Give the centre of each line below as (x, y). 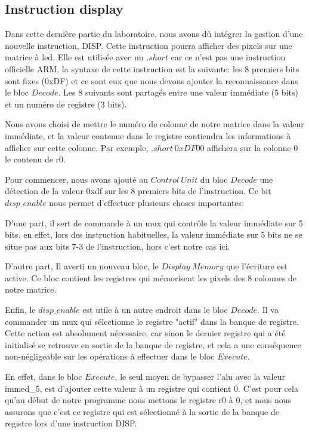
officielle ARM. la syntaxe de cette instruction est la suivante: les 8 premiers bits (152, 68)
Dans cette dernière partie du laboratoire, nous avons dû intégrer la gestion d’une (154, 34)
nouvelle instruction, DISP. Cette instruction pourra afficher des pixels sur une (149, 45)
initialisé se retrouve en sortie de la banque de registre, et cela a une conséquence (153, 344)
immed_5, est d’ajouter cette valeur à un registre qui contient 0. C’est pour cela (152, 388)
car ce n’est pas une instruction (228, 57)
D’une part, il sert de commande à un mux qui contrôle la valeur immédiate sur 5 (154, 222)
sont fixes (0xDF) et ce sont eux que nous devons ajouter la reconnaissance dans (152, 80)
